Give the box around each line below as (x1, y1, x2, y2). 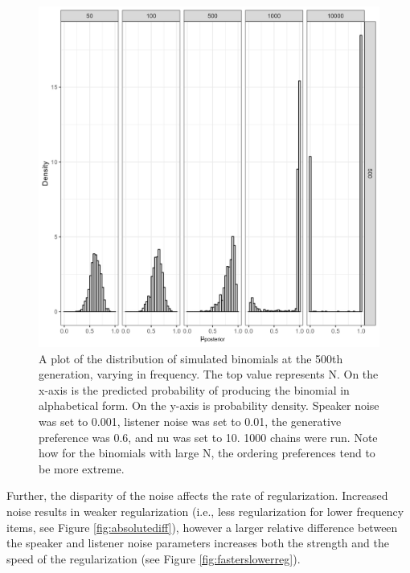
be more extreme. (39, 460, 125, 477)
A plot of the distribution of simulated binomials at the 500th (39, 350, 343, 366)
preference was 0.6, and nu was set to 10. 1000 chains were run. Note (39, 428, 378, 445)
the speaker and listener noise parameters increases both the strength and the (6, 534, 389, 551)
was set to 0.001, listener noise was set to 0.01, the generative (39, 412, 342, 429)
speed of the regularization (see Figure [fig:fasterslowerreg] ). (6, 550, 301, 567)
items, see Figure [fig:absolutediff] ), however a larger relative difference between (6, 518, 398, 535)
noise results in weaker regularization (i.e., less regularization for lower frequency (6, 502, 404, 519)
